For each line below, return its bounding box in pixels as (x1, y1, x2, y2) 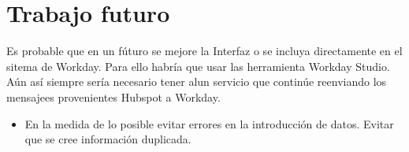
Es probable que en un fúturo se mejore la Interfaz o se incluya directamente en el (6, 43, 403, 59)
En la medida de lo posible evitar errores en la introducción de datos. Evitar (24, 115, 394, 132)
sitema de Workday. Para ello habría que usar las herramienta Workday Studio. (6, 57, 390, 74)
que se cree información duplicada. (24, 131, 191, 147)
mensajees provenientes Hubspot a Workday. (6, 88, 221, 105)
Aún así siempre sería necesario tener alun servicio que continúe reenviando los (6, 73, 387, 90)
